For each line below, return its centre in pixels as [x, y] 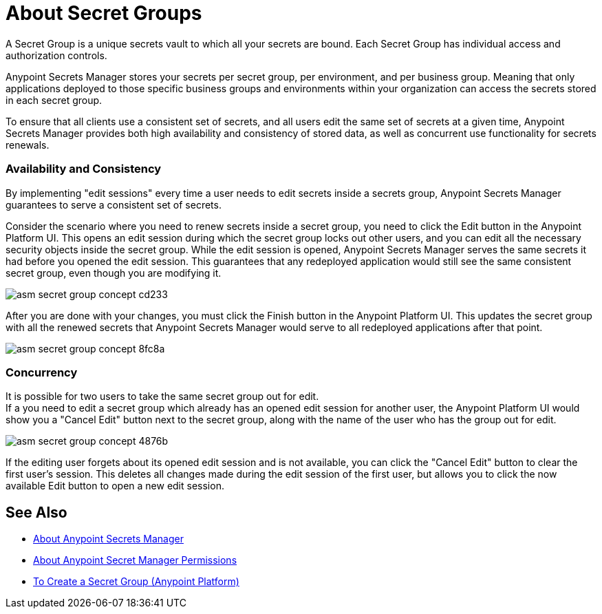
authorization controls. [56, 55]
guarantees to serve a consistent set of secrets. [114, 204]
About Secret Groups [104, 13]
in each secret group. [54, 100]
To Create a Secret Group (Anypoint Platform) [136, 582]
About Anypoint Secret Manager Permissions [135, 560]
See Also [36, 512]
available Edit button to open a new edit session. [115, 486]
